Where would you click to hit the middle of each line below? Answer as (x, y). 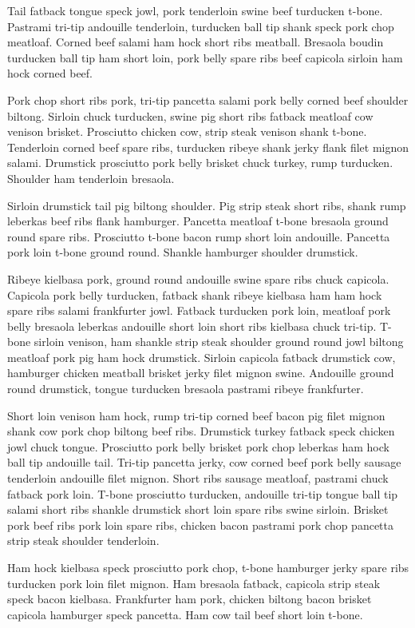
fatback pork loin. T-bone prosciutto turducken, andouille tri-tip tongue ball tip (203, 493)
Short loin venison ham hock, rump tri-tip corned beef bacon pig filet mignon (196, 415)
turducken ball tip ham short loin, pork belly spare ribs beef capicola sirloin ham (205, 57)
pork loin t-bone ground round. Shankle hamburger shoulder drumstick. (183, 252)
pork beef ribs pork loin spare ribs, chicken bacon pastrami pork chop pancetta (201, 525)
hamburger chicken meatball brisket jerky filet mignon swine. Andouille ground (201, 373)
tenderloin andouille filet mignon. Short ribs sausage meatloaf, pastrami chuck (198, 478)
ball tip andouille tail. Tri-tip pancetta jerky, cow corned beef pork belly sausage (204, 462)
